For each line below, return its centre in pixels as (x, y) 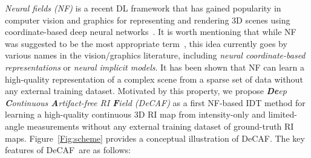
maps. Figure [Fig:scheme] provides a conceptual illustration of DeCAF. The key (155, 138)
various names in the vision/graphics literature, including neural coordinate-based (155, 55)
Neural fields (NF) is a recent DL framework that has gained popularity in (143, 8)
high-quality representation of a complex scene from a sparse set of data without (154, 79)
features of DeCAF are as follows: (68, 150)
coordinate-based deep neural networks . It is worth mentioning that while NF (151, 32)
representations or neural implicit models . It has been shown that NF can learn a (155, 67)
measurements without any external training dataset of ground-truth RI (160, 126)
